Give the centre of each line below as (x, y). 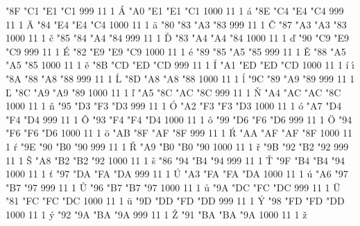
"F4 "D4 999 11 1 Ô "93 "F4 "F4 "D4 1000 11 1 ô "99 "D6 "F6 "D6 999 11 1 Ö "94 (179, 119)
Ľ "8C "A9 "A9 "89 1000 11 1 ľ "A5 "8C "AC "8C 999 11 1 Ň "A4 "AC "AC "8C (173, 92)
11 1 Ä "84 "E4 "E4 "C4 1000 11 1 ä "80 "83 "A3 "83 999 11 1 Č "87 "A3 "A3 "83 (176, 24)
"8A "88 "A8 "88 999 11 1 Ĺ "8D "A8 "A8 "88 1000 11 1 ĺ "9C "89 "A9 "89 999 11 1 (180, 78)
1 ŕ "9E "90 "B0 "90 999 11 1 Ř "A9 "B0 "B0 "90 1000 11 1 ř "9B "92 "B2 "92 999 (177, 146)
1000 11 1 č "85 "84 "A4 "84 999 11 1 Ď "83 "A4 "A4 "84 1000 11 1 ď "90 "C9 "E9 (177, 38)
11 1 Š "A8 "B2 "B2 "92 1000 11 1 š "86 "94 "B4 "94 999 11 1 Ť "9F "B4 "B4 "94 (175, 160)
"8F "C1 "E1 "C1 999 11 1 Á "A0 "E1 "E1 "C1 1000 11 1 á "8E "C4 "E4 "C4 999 (175, 10)
